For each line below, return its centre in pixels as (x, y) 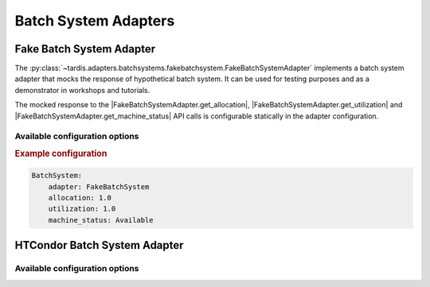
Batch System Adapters (95, 21)
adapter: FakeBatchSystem (99, 186)
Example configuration (61, 153)
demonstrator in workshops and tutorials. (82, 90)
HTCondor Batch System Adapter (99, 245)
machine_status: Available (101, 220)
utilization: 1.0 (82, 209)
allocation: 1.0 (80, 198)
